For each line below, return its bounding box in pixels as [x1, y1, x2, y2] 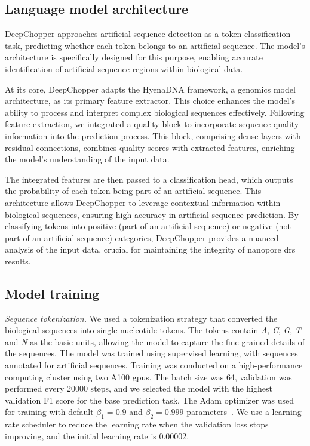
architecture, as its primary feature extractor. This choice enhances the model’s [5, 94, 295, 107]
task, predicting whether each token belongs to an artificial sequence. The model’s [5, 39, 305, 51]
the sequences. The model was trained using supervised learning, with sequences [5, 347, 298, 359]
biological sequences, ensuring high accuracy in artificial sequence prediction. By [5, 208, 299, 220]
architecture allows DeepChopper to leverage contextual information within [5, 196, 281, 208]
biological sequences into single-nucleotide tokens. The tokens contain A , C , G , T [5, 324, 301, 336]
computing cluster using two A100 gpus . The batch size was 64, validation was [5, 370, 292, 383]
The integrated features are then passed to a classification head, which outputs [5, 173, 293, 185]
